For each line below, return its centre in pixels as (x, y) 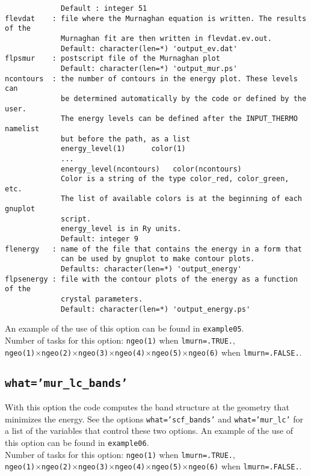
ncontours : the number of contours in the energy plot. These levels (151, 79)
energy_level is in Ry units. (121, 229)
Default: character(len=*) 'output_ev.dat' (149, 48)
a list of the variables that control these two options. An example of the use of (149, 431)
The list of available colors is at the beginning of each (181, 199)
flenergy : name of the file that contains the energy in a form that (153, 249)
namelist (22, 128)
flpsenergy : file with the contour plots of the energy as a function (151, 279)
